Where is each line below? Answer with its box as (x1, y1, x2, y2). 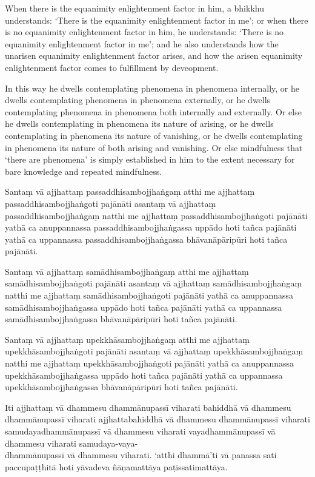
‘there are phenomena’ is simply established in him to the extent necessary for (5, 153, 295, 166)
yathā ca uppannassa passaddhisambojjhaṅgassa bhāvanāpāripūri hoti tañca (5, 232, 288, 245)
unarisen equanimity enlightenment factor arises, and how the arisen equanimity (5, 49, 303, 62)
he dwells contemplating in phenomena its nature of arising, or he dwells (5, 117, 274, 130)
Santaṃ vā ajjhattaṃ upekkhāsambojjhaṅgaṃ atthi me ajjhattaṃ (5, 333, 250, 345)
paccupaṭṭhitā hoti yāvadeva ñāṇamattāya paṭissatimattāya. (5, 460, 228, 473)
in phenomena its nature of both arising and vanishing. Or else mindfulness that (5, 141, 303, 154)
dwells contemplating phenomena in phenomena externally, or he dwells (5, 93, 271, 106)
